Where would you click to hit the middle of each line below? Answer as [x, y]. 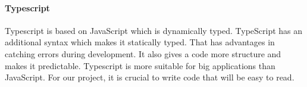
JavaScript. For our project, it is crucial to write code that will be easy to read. [150, 77]
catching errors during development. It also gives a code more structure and [143, 53]
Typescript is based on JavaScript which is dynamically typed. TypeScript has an [154, 30]
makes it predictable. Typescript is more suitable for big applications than [140, 65]
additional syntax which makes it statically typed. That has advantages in [140, 42]
